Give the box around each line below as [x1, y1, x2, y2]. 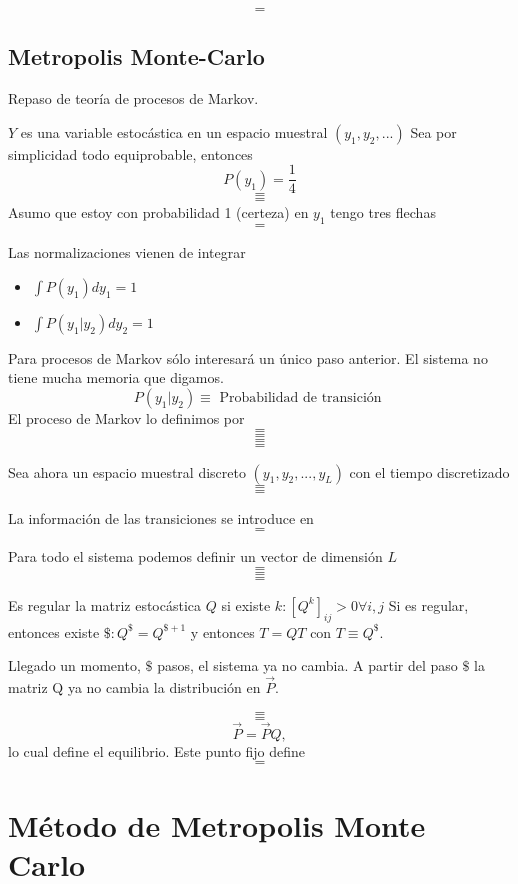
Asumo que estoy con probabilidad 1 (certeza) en [8, 202, 309, 223]
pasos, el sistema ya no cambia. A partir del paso [157, 655, 458, 676]
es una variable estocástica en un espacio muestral [20, 121, 328, 142]
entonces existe [8, 621, 100, 642]
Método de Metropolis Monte [8, 804, 426, 845]
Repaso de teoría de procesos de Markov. [8, 88, 259, 109]
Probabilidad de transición [219, 391, 382, 406]
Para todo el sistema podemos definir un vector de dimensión [8, 546, 383, 567]
